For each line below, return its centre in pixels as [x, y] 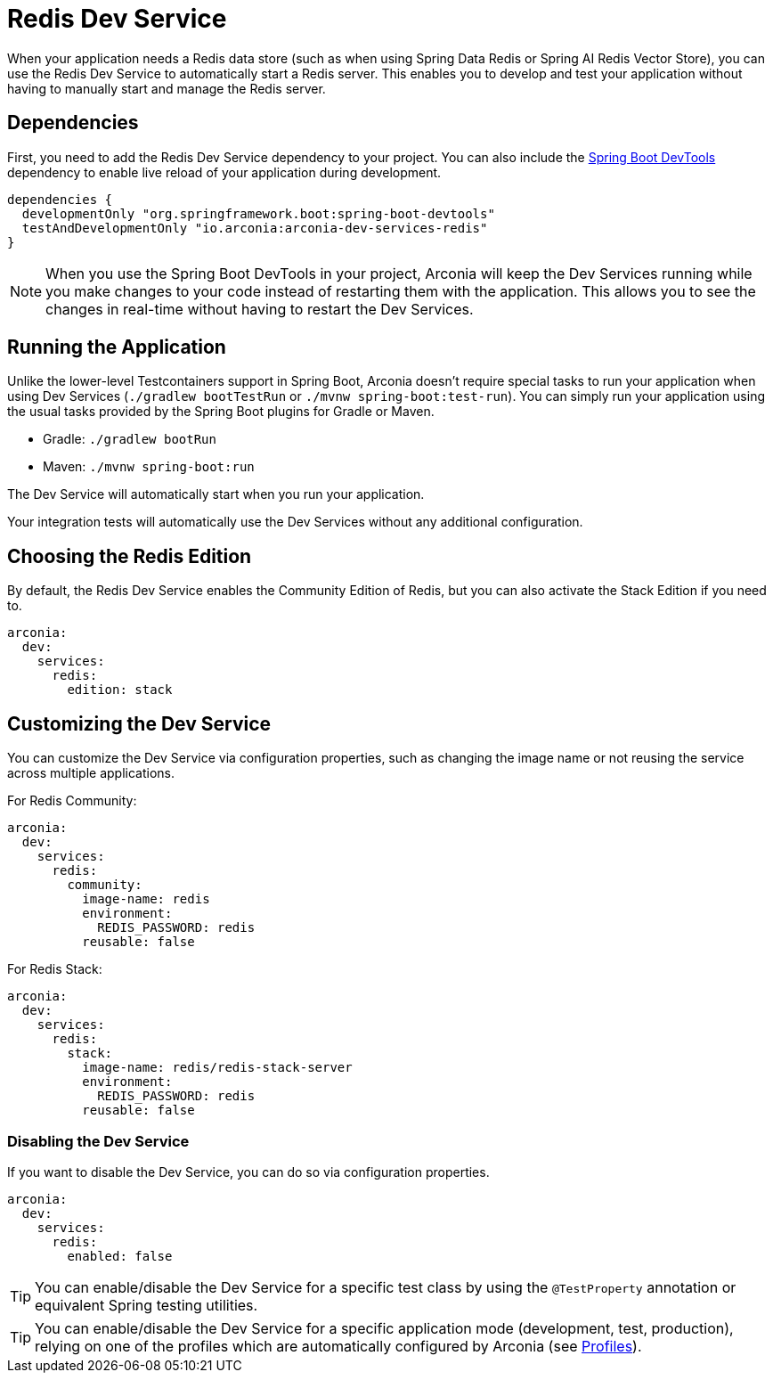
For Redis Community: [72, 801]
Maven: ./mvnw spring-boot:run [149, 467]
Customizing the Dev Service [139, 723]
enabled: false [120, 1256]
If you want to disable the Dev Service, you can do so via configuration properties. [248, 1172]
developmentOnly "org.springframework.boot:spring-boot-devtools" [258, 213]
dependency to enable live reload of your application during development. [224, 172]
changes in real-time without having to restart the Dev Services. [260, 309]
